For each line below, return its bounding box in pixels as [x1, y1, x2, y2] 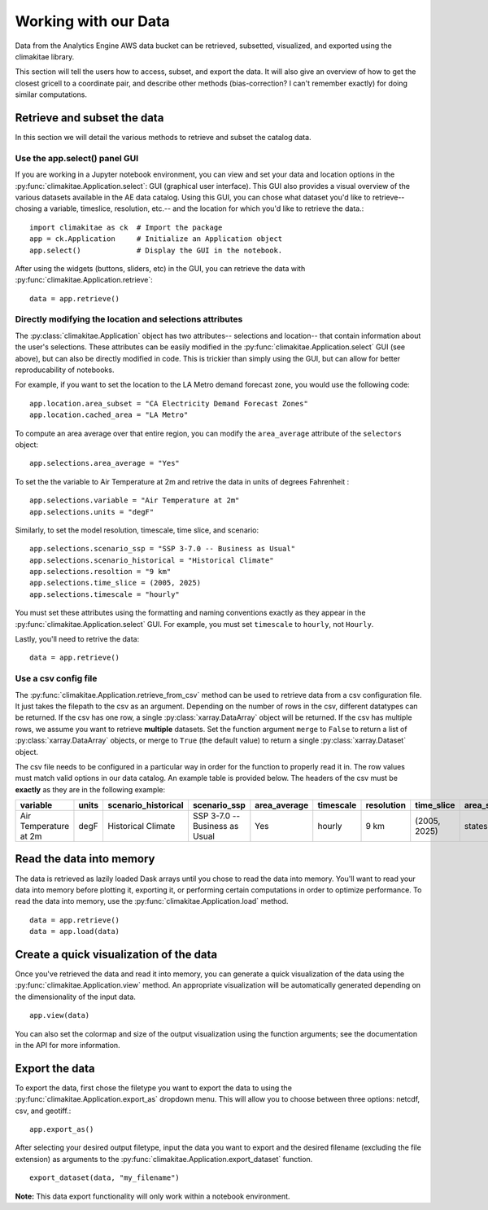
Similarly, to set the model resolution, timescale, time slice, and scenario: [15, 525, 259, 535]
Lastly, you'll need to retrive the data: [15, 634, 140, 644]
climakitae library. [15, 51, 75, 61]
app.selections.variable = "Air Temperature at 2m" [29, 496, 240, 505]
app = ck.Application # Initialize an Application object [29, 235, 283, 243]
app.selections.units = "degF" [29, 507, 155, 516]
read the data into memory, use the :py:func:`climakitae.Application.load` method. [15, 897, 289, 906]
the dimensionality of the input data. [15, 992, 136, 1002]
